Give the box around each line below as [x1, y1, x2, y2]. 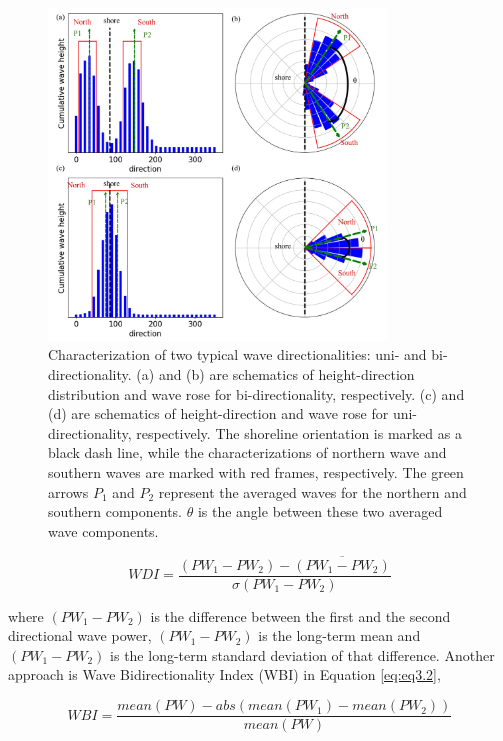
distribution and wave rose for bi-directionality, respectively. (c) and [48, 383, 465, 404]
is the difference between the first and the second [150, 605, 451, 626]
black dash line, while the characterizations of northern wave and [48, 442, 447, 463]
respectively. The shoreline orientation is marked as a [136, 422, 462, 443]
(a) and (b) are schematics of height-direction [136, 364, 415, 385]
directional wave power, [8, 625, 152, 646]
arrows [48, 481, 89, 502]
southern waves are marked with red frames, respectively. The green [48, 462, 464, 483]
